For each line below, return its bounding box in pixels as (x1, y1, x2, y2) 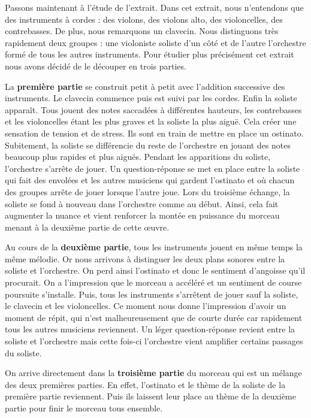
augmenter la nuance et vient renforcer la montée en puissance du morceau (5, 209, 280, 222)
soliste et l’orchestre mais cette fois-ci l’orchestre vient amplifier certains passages (5, 335, 303, 347)
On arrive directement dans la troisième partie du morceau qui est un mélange (5, 366, 302, 379)
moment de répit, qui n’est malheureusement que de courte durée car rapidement (5, 311, 303, 323)
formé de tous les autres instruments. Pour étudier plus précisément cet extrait (5, 48, 294, 60)
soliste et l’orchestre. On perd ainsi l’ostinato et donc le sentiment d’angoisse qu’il (5, 264, 306, 277)
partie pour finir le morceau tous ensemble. (5, 402, 163, 414)
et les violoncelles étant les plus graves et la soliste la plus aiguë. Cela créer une (5, 115, 297, 128)
